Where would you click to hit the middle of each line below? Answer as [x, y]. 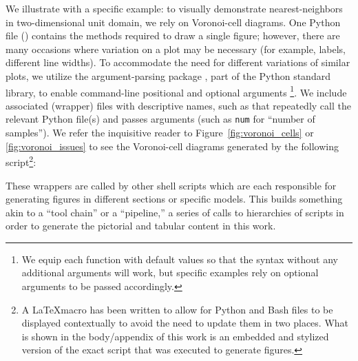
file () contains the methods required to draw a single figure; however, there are [173, 35]
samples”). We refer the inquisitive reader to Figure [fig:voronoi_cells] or [160, 133]
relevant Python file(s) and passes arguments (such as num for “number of [160, 119]
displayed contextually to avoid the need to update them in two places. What [185, 323]
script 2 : [21, 161]
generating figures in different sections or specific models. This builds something [174, 199]
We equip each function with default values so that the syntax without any [180, 259]
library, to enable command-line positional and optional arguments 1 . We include [176, 91]
